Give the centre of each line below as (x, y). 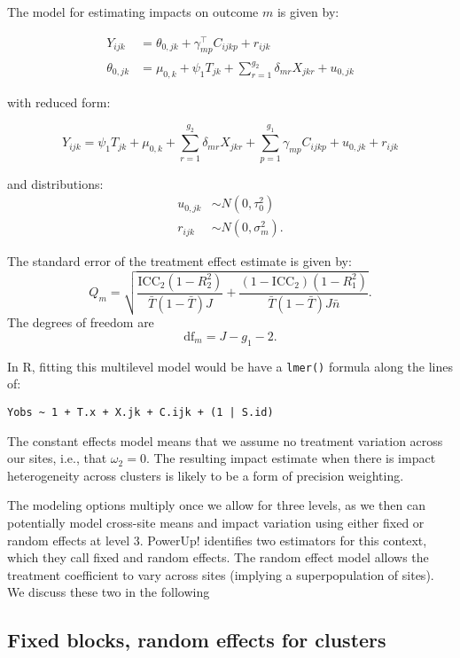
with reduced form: (59, 102)
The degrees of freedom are (81, 322)
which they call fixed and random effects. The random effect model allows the (218, 557)
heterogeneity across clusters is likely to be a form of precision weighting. (206, 475)
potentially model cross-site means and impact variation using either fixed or (216, 522)
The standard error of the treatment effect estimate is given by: (179, 261)
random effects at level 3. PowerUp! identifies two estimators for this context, (217, 540)
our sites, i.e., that (57, 458)
